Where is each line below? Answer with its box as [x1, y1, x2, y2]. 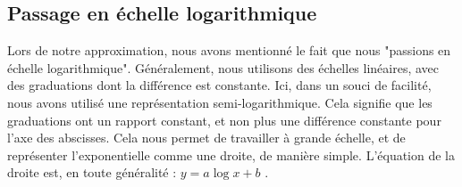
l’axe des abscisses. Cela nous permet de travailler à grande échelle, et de [7, 128, 406, 147]
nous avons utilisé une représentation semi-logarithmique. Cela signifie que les [7, 93, 433, 111]
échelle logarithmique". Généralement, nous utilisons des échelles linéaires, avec [7, 58, 440, 77]
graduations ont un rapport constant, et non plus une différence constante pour [7, 110, 441, 129]
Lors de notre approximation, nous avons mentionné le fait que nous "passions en [7, 41, 451, 60]
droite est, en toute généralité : [7, 163, 177, 182]
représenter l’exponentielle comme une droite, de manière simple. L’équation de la [7, 145, 456, 164]
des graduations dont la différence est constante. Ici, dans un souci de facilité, [7, 76, 432, 94]
